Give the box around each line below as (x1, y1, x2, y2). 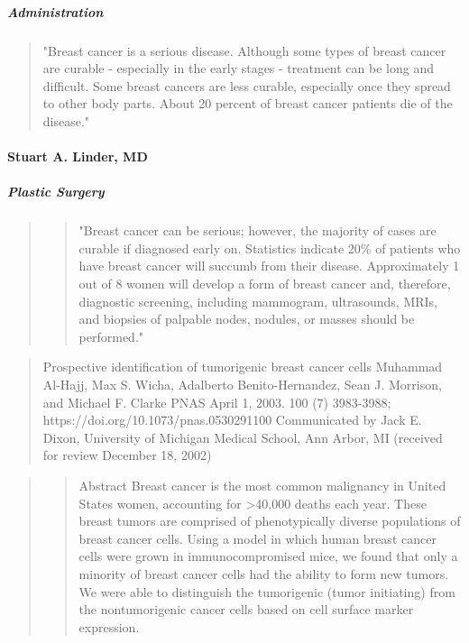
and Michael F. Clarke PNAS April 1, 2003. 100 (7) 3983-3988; (42, 392, 391, 411)
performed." (78, 326, 144, 345)
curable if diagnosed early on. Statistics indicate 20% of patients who (78, 238, 461, 257)
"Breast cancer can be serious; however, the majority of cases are (78, 221, 437, 240)
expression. (78, 617, 140, 636)
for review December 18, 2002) (42, 446, 212, 464)
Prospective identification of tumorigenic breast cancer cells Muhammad (42, 357, 443, 376)
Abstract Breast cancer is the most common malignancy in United (78, 476, 446, 494)
